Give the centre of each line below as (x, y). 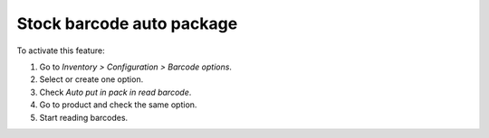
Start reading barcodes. (84, 117)
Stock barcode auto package (127, 23)
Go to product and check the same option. (118, 105)
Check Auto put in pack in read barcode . (115, 92)
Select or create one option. (91, 79)
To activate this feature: (61, 51)
